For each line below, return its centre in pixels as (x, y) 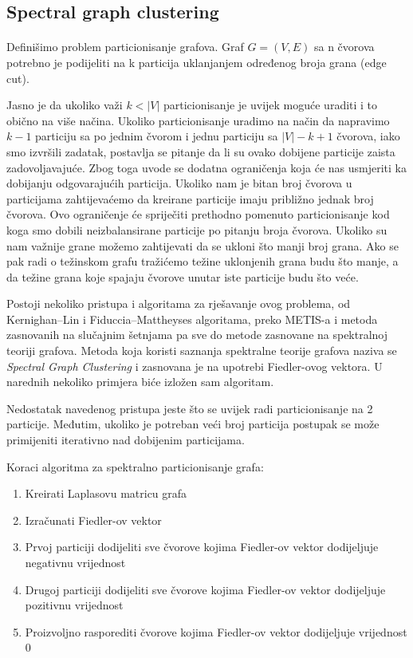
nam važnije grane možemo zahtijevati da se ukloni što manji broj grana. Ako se (203, 245)
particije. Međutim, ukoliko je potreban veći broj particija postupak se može (193, 424)
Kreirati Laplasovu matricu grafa (106, 493)
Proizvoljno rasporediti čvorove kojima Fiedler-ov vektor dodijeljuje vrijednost (216, 631)
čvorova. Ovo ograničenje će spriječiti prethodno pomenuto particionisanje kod (198, 214)
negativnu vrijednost (75, 562)
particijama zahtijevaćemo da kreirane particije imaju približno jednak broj (190, 198)
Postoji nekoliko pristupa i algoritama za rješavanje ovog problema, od (179, 303)
